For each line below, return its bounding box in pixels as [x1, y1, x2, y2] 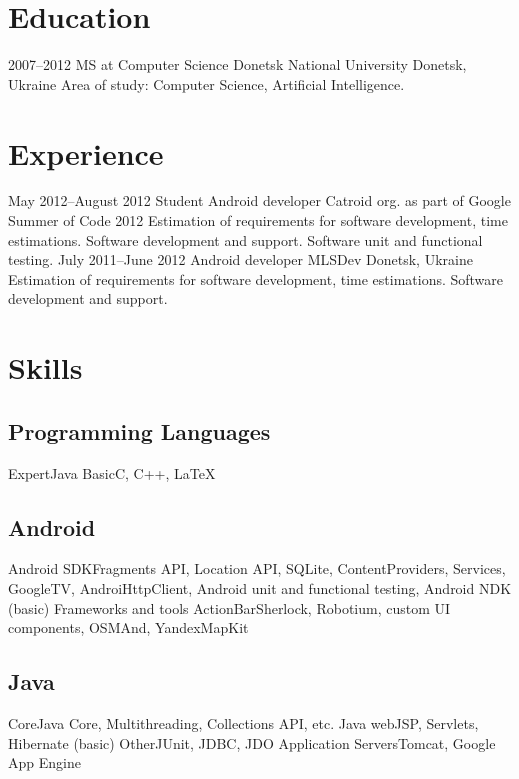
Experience [8, 132, 164, 173]
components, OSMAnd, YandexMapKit [8, 617, 249, 638]
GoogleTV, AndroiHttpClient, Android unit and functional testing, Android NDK [8, 577, 512, 598]
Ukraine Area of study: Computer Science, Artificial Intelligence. [8, 73, 405, 94]
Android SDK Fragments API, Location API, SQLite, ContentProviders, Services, [8, 558, 506, 579]
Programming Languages [8, 415, 271, 446]
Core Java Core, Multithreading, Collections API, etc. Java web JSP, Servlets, [8, 712, 479, 733]
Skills [8, 347, 83, 388]
